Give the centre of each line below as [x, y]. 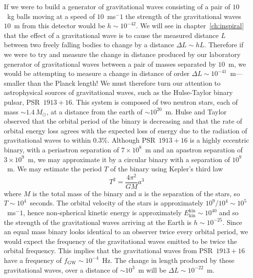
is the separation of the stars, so [192, 193]
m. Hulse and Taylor [196, 111]
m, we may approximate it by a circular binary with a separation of [129, 159]
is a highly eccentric [219, 140]
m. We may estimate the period [54, 169]
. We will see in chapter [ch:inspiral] [190, 26]
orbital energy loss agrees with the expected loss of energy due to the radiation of [126, 130]
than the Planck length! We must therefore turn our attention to [124, 83]
